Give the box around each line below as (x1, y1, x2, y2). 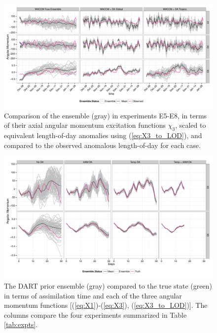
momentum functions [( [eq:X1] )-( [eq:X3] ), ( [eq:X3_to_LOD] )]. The (4, 300, 208, 310)
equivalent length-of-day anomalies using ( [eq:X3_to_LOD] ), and (4, 130, 202, 140)
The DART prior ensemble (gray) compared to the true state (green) (4, 280, 212, 291)
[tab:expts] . (4, 319, 38, 330)
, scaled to (175, 120, 206, 130)
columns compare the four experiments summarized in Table (4, 309, 187, 320)
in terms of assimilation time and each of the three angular (4, 290, 182, 300)
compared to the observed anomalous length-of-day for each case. (4, 140, 201, 150)
